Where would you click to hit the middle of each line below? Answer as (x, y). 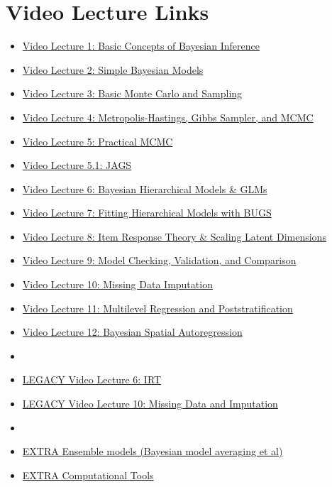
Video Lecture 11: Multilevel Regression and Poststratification (157, 308)
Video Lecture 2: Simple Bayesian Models (113, 69)
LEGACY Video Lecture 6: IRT (92, 379)
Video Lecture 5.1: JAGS (77, 165)
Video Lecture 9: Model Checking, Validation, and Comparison (159, 260)
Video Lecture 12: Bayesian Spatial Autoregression (132, 332)
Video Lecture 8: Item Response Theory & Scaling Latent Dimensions (174, 236)
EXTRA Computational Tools (88, 475)
